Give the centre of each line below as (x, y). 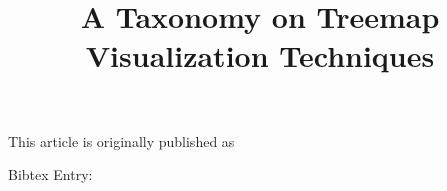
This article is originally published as (121, 140)
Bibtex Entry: (50, 174)
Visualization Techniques (260, 55)
